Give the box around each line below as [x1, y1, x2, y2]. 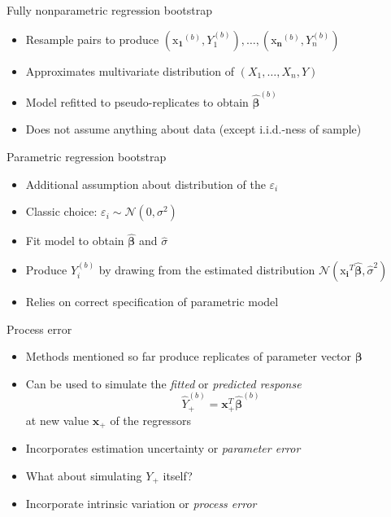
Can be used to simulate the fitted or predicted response [25, 375, 302, 392]
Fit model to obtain [25, 232, 124, 249]
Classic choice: [25, 203, 98, 220]
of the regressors [110, 411, 191, 428]
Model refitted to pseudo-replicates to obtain [25, 93, 249, 110]
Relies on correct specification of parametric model [25, 293, 279, 310]
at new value [25, 411, 89, 428]
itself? [163, 467, 193, 484]
